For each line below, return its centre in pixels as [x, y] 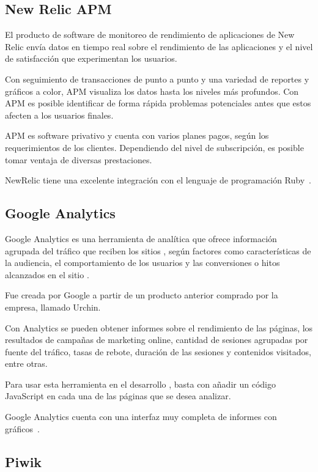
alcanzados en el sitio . [47, 274]
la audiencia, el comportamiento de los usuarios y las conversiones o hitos [142, 263]
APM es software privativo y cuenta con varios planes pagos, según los [137, 135]
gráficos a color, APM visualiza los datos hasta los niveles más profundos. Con [152, 91]
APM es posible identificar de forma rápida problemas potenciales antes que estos [158, 103]
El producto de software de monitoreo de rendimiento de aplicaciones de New [150, 35]
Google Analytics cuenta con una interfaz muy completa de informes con [141, 417]
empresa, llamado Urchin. [53, 307]
